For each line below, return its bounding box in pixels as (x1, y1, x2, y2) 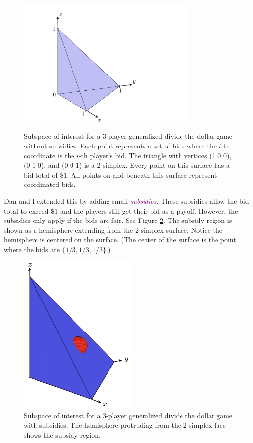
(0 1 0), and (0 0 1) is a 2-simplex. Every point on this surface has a (24, 160, 230, 170)
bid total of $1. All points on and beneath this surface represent (24, 169, 217, 180)
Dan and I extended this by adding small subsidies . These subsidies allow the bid (4, 195, 249, 206)
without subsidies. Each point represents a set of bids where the (24, 140, 217, 150)
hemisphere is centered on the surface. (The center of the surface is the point (4, 234, 236, 245)
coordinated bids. (24, 179, 76, 189)
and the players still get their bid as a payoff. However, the (60, 205, 238, 216)
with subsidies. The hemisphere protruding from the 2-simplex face (24, 420, 226, 430)
